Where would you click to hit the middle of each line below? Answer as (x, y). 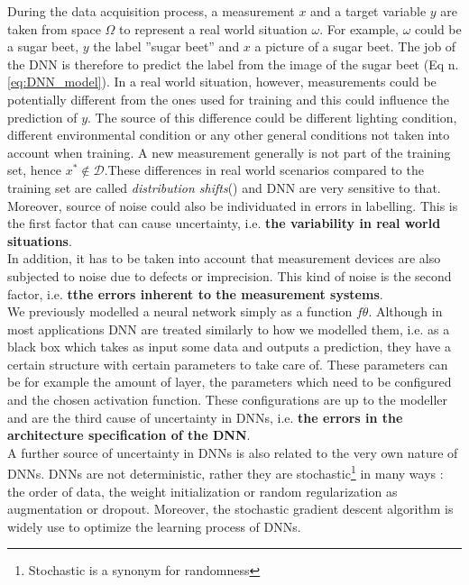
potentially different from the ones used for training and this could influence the (229, 99)
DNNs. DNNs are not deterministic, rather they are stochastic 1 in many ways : (225, 472)
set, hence (34, 170)
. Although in (405, 311)
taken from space (54, 28)
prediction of (42, 117)
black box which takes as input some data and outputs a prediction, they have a (229, 347)
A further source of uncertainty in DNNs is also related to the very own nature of (233, 452)
